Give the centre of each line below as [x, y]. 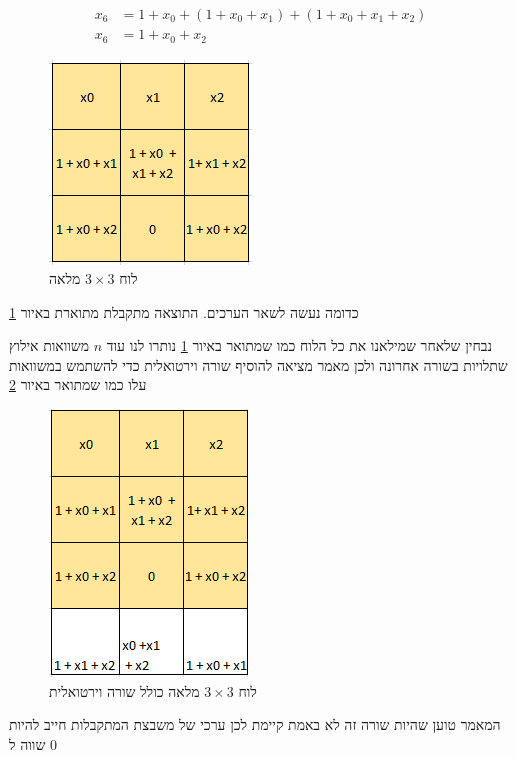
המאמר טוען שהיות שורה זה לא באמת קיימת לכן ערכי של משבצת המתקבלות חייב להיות [255, 724]
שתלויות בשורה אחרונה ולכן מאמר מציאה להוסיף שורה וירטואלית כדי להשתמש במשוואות [258, 364]
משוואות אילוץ [49, 345]
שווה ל [27, 743]
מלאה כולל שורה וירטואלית [124, 690]
